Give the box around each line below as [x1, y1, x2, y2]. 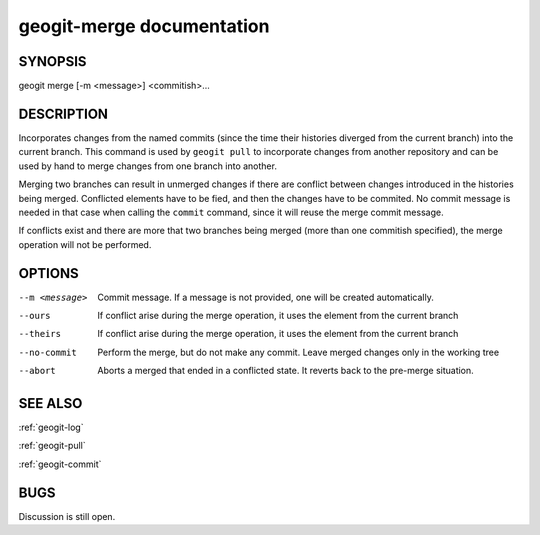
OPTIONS [18, 265, 79, 282]
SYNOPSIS [18, 53, 87, 70]
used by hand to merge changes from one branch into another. [18, 160, 277, 172]
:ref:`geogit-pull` [18, 440, 86, 452]
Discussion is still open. [18, 510, 116, 522]
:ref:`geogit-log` [18, 421, 84, 434]
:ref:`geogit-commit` [18, 458, 102, 470]
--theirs [18, 328, 62, 340]
